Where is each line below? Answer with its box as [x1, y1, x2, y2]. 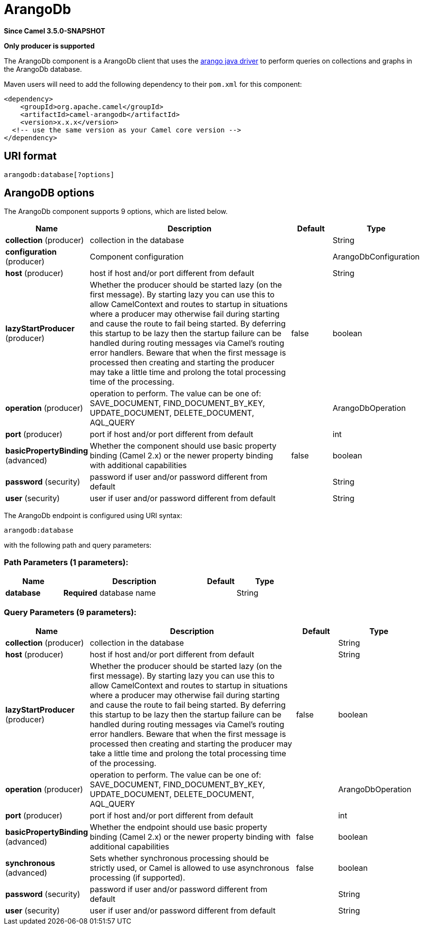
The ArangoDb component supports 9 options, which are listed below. [4, 207, 228, 216]
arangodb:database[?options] [4, 170, 114, 179]
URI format [4, 150, 57, 163]
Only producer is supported [4, 41, 95, 50]
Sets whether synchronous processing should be [90, 853, 269, 863]
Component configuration [90, 252, 184, 262]
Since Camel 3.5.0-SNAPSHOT [4, 26, 105, 35]
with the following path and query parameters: [4, 541, 152, 550]
